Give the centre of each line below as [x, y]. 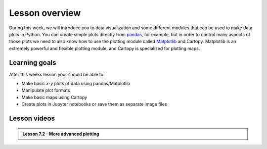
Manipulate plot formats [46, 90]
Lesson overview [45, 13]
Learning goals [33, 63]
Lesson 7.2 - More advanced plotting [61, 134]
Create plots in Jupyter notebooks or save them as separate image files [94, 104]
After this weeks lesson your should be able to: [57, 74]
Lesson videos [32, 118]
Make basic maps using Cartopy [54, 97]
